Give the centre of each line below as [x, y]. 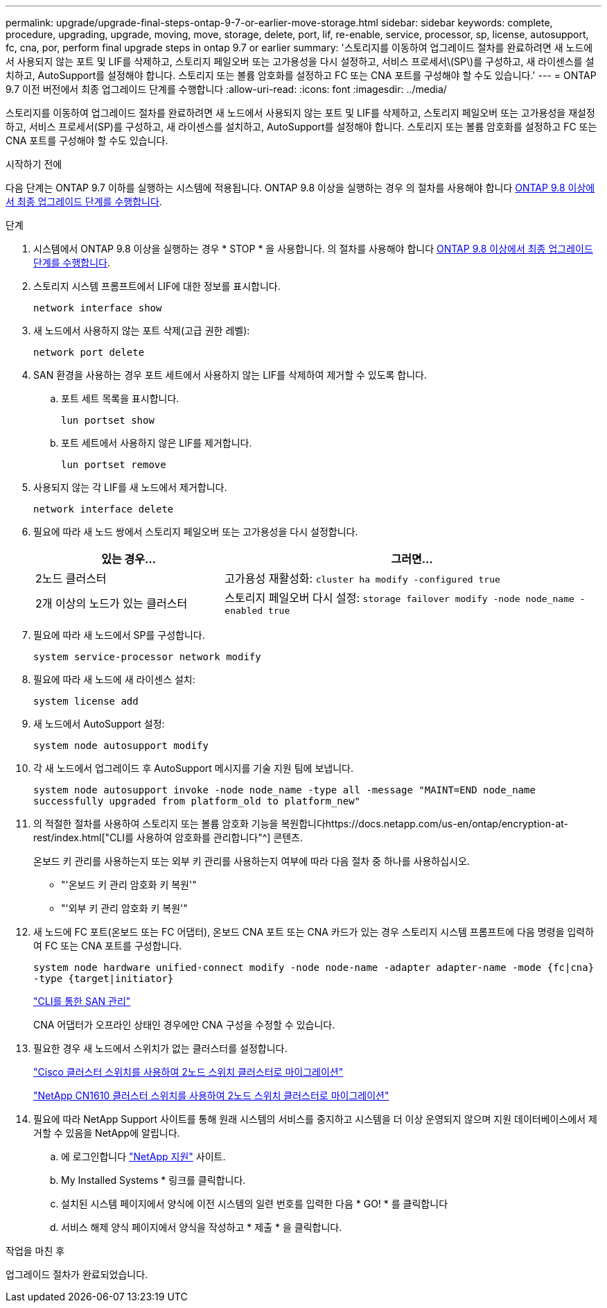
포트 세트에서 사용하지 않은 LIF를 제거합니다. [157, 443]
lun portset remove [114, 465]
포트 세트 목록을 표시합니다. [120, 398]
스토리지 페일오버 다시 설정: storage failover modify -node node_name [399, 598]
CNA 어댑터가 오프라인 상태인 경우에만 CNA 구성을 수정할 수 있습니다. [184, 1025]
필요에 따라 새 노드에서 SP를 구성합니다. [119, 635]
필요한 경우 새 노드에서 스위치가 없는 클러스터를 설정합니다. [160, 1048]
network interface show [98, 308]
